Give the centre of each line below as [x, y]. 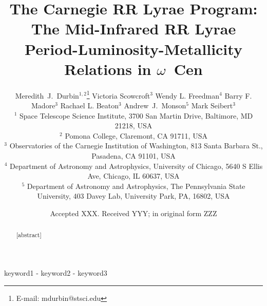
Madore [43, 105]
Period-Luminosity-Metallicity [133, 49]
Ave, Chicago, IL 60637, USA [133, 176]
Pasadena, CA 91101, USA [133, 155]
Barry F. [238, 95]
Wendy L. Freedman [187, 95]
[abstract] [29, 235]
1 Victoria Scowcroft [118, 94]
